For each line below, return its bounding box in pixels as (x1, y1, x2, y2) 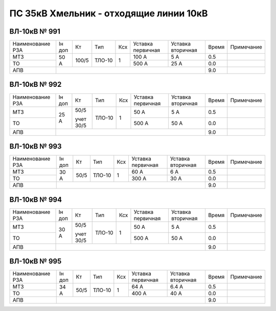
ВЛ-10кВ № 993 (9, 142, 62, 151)
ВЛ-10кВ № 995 (9, 257, 62, 266)
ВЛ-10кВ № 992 (9, 80, 62, 89)
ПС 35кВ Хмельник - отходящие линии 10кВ (9, 8, 208, 19)
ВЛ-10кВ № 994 (9, 195, 62, 204)
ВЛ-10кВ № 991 (9, 27, 61, 36)
